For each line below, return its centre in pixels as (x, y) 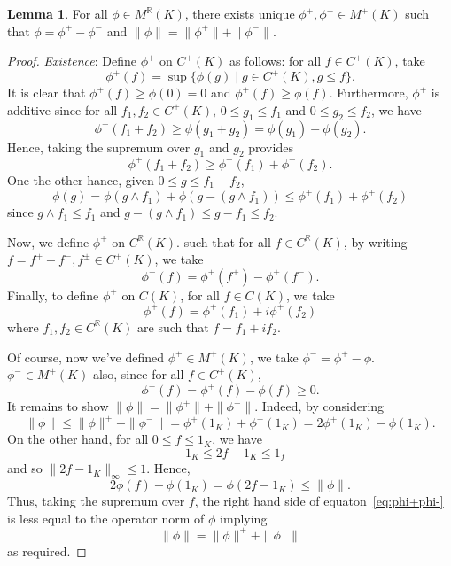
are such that (173, 326)
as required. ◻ (47, 550)
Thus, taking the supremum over (96, 501)
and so (25, 468)
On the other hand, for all (78, 439)
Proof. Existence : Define (72, 61)
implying (244, 518)
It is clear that (47, 93)
